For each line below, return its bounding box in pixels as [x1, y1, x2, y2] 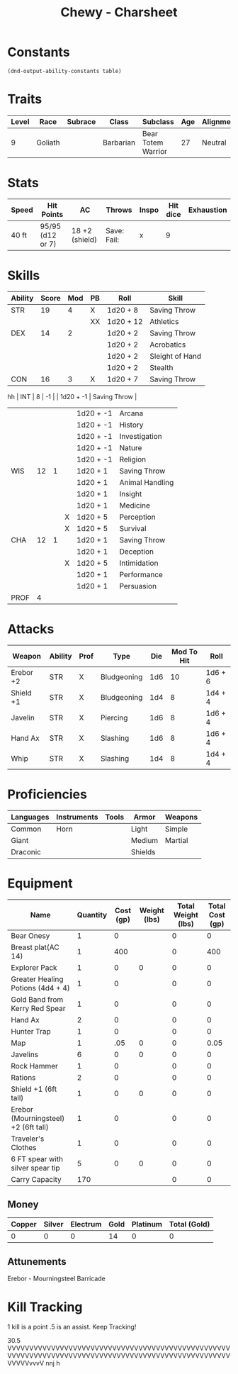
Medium [130, 835, 159, 845]
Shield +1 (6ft [11, 1084, 57, 1094]
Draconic [11, 847, 41, 856]
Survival [119, 523, 147, 533]
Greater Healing [11, 974, 64, 984]
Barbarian [102, 138, 136, 147]
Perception [119, 512, 156, 522]
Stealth [149, 362, 174, 372]
